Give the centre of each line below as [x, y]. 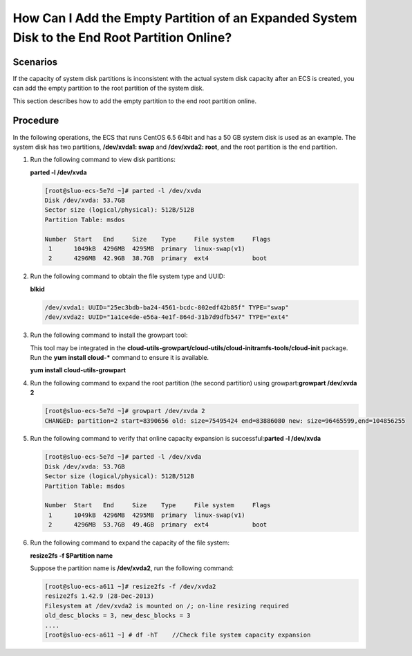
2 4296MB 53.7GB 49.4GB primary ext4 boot [158, 525]
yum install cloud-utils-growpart [78, 370]
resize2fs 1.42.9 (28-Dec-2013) [100, 596]
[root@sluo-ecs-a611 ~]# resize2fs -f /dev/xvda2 [130, 586]
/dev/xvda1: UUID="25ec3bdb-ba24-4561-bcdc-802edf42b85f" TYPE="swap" [167, 307]
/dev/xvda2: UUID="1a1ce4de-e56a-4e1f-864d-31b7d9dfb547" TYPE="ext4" [167, 317]
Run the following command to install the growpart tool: [109, 335]
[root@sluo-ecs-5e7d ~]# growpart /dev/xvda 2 [125, 411]
